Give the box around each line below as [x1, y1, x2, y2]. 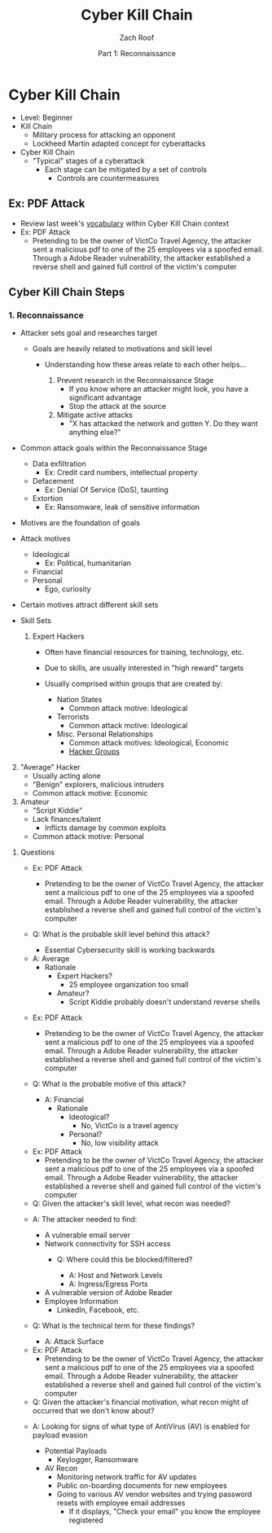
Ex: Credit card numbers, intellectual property [44, 468, 198, 477]
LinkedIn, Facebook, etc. [56, 1305, 140, 1315]
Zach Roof [119, 33, 155, 42]
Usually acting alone [32, 771, 101, 781]
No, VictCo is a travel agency [81, 1121, 179, 1131]
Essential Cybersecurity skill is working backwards [44, 945, 216, 955]
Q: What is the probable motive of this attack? [32, 1079, 186, 1089]
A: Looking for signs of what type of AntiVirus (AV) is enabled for [32, 1421, 251, 1431]
